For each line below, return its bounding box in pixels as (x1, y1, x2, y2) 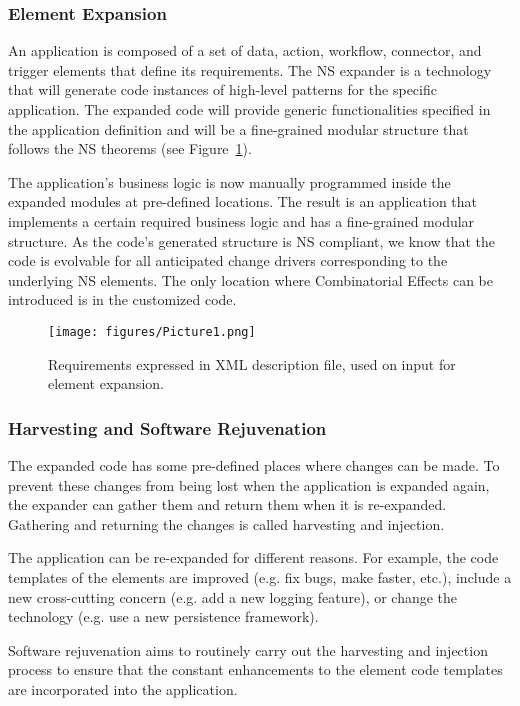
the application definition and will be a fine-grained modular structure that (8, 118, 469, 139)
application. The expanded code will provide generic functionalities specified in (8, 99, 491, 119)
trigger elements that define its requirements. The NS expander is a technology (8, 59, 492, 80)
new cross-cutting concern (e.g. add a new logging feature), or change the (8, 586, 458, 607)
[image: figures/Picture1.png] (48, 324, 256, 339)
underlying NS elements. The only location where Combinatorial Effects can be (8, 269, 494, 290)
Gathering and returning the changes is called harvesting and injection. (8, 513, 445, 534)
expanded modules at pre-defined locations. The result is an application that (8, 191, 478, 212)
